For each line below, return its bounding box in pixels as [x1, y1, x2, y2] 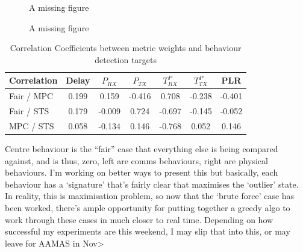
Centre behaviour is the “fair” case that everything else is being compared [5, 143, 278, 155]
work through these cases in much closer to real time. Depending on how [5, 213, 273, 226]
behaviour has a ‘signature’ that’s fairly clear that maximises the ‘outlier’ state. [5, 177, 299, 190]
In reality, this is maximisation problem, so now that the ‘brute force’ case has [5, 189, 295, 202]
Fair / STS [9, 105, 49, 117]
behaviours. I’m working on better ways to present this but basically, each [5, 166, 278, 179]
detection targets [95, 53, 157, 66]
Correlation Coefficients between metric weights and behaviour [10, 41, 242, 54]
